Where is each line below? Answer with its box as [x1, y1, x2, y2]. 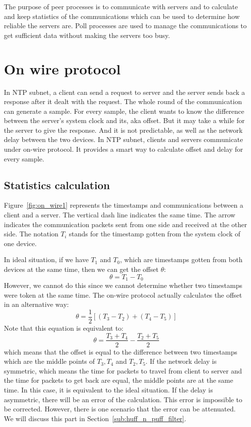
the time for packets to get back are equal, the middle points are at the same [4, 375, 233, 385]
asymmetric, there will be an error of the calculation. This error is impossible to [4, 394, 242, 404]
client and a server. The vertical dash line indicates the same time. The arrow [4, 210, 235, 220]
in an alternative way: [4, 299, 69, 309]
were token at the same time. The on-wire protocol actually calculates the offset [4, 289, 242, 300]
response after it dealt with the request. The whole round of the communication [4, 96, 242, 107]
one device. [4, 238, 37, 248]
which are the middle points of [4, 356, 95, 366]
